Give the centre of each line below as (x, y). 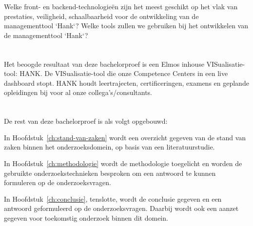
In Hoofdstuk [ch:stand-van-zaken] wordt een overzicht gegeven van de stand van (125, 137)
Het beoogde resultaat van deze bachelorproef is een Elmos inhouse (104, 64)
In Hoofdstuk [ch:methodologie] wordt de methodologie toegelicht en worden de (123, 163)
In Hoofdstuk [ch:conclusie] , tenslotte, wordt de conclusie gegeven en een (113, 198)
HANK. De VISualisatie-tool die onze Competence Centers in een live (124, 73)
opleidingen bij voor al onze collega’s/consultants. (78, 92)
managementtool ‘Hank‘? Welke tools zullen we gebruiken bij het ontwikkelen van (126, 26)
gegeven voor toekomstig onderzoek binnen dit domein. (86, 217)
